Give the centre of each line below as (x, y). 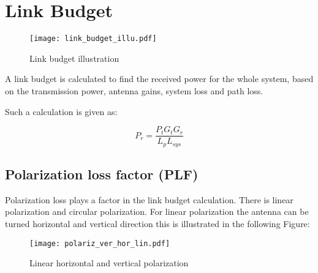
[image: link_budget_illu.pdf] (93, 39)
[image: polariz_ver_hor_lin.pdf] (100, 243)
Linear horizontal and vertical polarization (109, 263)
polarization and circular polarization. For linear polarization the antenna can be (157, 211)
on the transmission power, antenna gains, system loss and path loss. (134, 90)
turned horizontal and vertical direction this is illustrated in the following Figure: (157, 224)
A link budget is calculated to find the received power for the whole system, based (159, 79)
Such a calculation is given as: (61, 111)
